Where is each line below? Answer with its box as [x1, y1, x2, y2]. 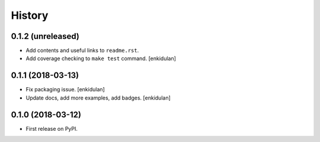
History [11, 9, 49, 22]
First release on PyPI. [25, 125, 78, 132]
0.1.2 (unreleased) [11, 31, 79, 41]
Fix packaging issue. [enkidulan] [25, 86, 105, 93]
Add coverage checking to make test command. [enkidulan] [25, 55, 176, 62]
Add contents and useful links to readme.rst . [25, 47, 139, 54]
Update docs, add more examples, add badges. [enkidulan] [25, 94, 171, 101]
